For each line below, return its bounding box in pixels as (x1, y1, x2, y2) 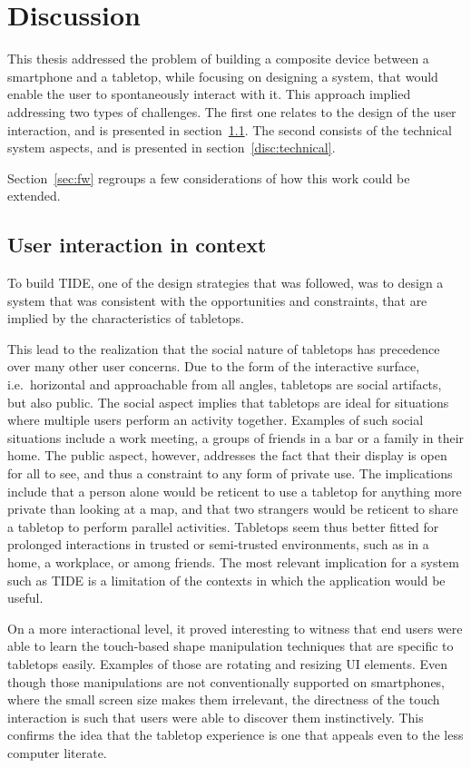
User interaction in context (7, 231, 267, 259)
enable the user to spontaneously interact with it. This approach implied (7, 84, 411, 103)
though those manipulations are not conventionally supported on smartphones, (7, 672, 446, 691)
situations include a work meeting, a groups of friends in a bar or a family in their (7, 428, 465, 447)
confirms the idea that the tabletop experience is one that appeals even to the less (7, 725, 464, 744)
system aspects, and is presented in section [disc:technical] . (7, 138, 336, 157)
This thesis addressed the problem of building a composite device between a (7, 49, 429, 68)
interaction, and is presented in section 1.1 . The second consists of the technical (7, 120, 452, 139)
